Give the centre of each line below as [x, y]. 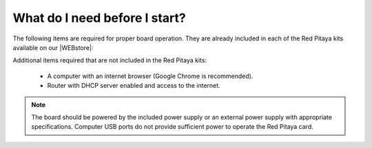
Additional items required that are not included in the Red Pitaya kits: [110, 60]
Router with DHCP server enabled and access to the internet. [134, 86]
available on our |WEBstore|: [53, 47]
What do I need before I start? [99, 18]
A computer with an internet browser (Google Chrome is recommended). [150, 76]
